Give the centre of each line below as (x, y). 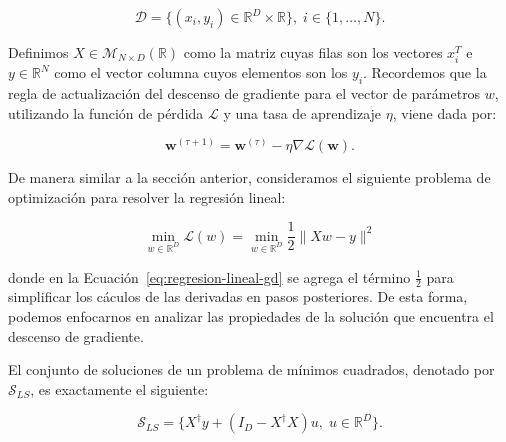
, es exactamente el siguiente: (119, 388)
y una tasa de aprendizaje (302, 112)
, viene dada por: (444, 112)
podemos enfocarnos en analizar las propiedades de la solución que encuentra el (251, 316)
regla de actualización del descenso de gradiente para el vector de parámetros (244, 92)
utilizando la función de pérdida (106, 112)
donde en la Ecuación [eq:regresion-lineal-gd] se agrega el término (209, 276)
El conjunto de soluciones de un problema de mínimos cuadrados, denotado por (251, 369)
